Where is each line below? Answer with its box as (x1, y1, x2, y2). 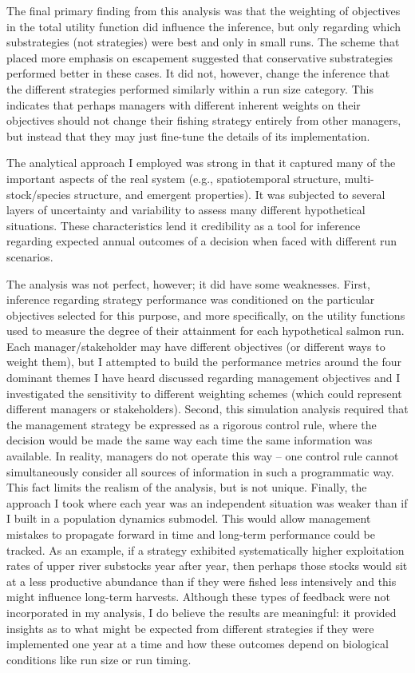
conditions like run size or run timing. (6, 651, 192, 667)
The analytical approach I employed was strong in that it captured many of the (6, 154, 396, 171)
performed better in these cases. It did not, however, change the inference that (6, 65, 390, 82)
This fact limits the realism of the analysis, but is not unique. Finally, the (6, 479, 367, 496)
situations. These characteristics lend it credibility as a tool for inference (6, 217, 361, 233)
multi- (344, 169, 374, 186)
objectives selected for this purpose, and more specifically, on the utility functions (6, 306, 405, 323)
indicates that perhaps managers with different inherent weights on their (6, 96, 361, 113)
